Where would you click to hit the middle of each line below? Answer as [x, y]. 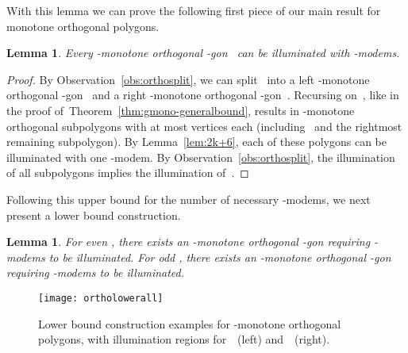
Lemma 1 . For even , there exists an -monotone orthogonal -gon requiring [189, 242]
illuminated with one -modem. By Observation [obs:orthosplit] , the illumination [201, 157]
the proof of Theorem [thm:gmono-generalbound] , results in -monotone [181, 110]
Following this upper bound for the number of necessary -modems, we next [189, 199]
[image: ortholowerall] [101, 298]
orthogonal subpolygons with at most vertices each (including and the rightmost [204, 126]
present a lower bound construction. [94, 215]
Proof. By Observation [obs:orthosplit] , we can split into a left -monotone [188, 79]
